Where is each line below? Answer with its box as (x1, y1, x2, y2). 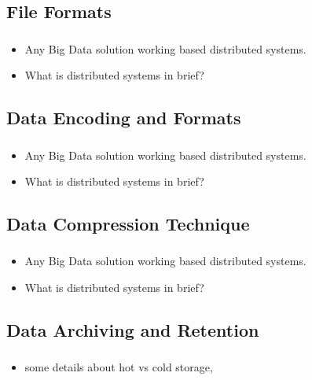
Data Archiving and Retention (6, 318, 259, 342)
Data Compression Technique (6, 212, 250, 236)
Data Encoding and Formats (6, 105, 241, 130)
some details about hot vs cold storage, (24, 359, 213, 375)
